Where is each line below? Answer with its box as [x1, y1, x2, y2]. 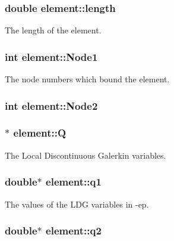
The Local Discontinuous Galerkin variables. [5, 149, 166, 161]
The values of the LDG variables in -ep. [5, 197, 149, 210]
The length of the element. [5, 24, 102, 36]
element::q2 [46, 223, 102, 238]
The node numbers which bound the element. [5, 73, 170, 85]
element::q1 [46, 174, 102, 189]
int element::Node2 [5, 98, 98, 113]
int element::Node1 [5, 49, 98, 64]
